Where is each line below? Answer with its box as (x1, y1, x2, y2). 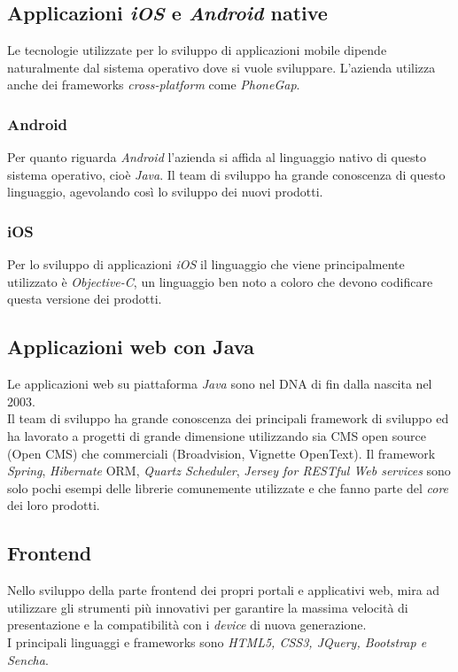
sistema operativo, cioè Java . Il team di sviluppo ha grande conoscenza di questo (7, 165, 446, 183)
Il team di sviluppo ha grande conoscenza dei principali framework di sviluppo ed (7, 409, 449, 428)
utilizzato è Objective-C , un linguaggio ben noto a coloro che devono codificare (7, 272, 433, 290)
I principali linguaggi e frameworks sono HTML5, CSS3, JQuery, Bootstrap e (7, 632, 427, 651)
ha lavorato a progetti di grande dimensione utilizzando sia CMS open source (7, 426, 426, 444)
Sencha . (7, 650, 49, 668)
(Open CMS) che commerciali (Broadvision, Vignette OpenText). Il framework (7, 444, 436, 462)
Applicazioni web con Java (7, 333, 254, 360)
